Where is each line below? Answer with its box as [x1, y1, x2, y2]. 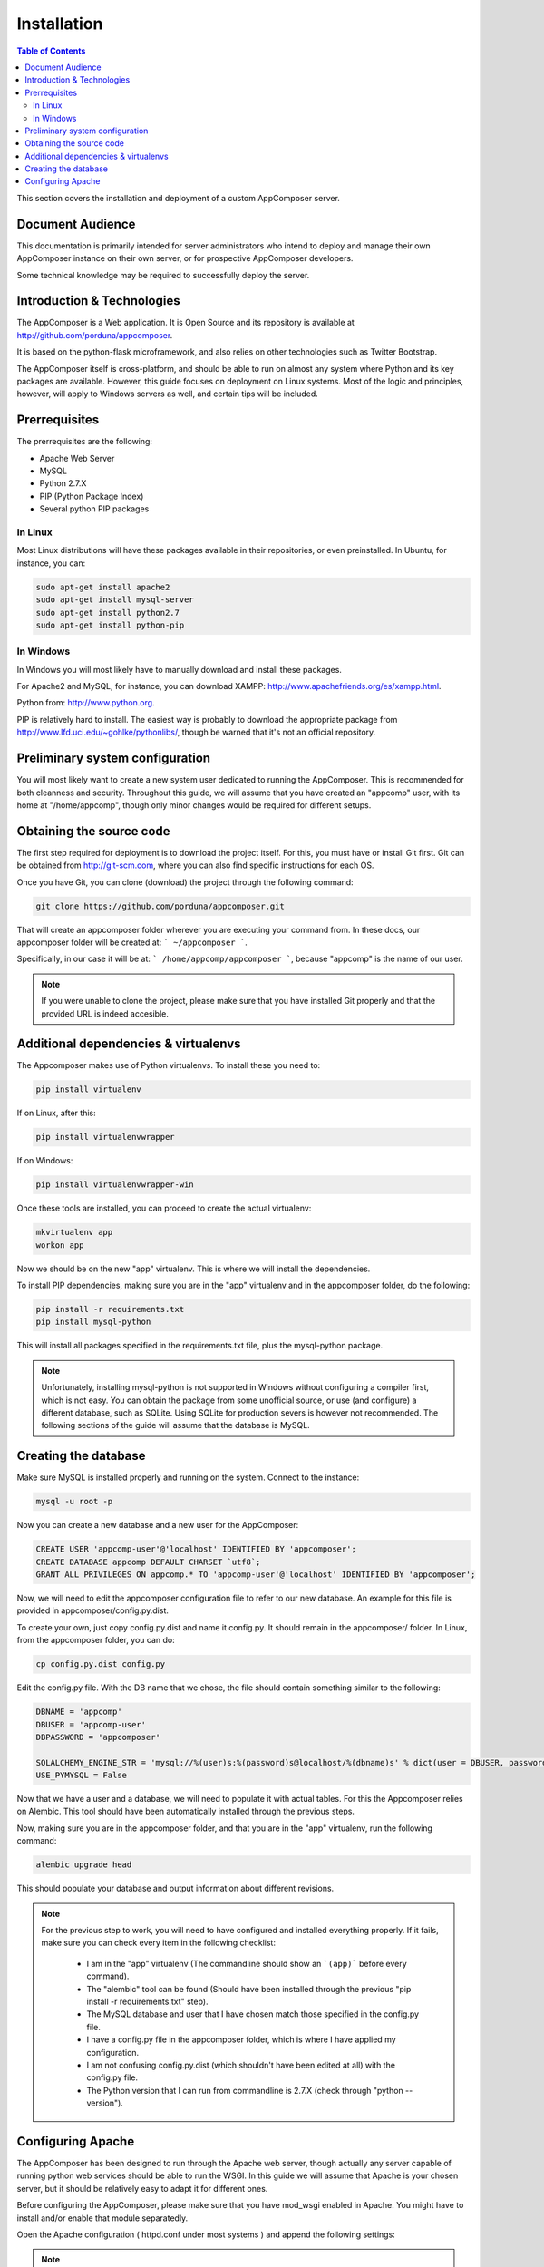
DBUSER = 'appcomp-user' [35, 1719, 147, 1729]
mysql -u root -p [35, 1496, 113, 1507]
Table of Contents [16, 45, 86, 56]
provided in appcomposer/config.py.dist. [16, 1605, 170, 1616]
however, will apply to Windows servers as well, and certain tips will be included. [16, 388, 319, 399]
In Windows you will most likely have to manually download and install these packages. [16, 664, 342, 675]
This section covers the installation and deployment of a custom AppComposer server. [16, 192, 340, 203]
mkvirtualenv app [35, 1227, 113, 1238]
